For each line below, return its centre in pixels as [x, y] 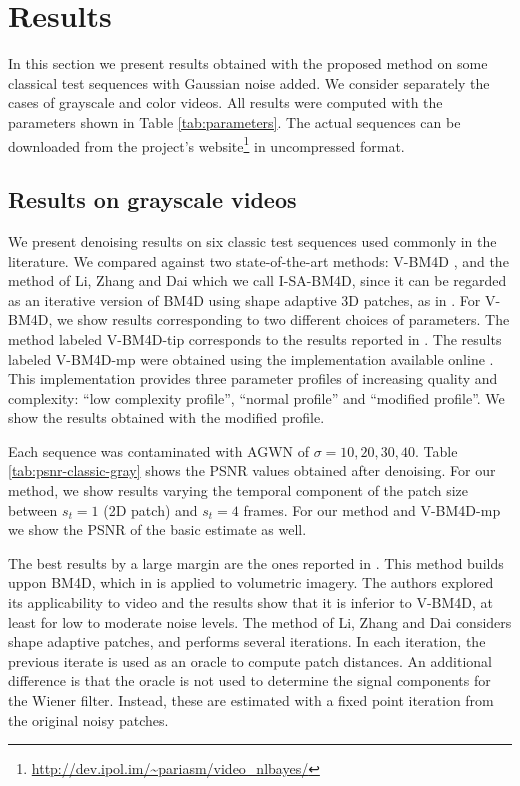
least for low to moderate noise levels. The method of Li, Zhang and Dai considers [260, 621]
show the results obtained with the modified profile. [166, 417]
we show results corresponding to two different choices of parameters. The [283, 319]
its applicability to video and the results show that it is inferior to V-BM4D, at [251, 602]
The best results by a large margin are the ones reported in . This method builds [256, 562]
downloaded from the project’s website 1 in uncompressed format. [206, 144]
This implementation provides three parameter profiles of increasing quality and [253, 378]
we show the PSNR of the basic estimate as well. [157, 529]
